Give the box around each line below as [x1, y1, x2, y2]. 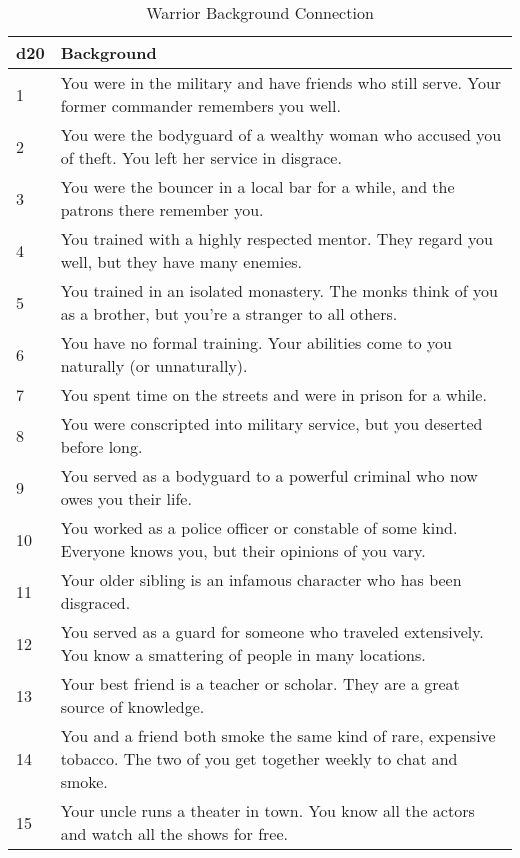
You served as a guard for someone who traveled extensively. [60, 620, 484, 643]
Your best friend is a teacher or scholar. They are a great [60, 672, 460, 695]
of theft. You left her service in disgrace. [60, 146, 342, 169]
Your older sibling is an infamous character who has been [60, 568, 462, 591]
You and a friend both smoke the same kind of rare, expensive [60, 724, 496, 747]
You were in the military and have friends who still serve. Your [60, 71, 502, 94]
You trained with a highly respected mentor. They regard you [60, 227, 493, 250]
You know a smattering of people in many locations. [60, 643, 426, 666]
